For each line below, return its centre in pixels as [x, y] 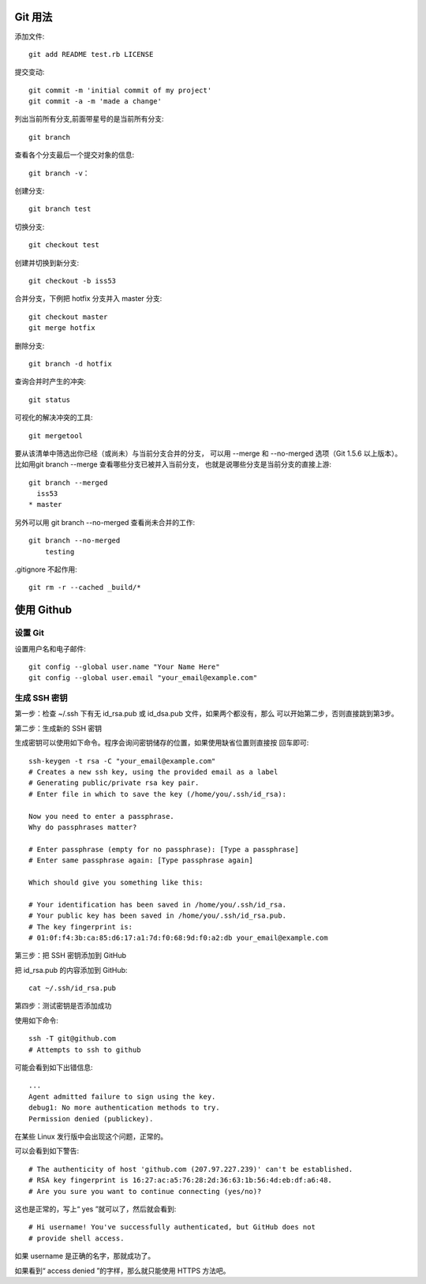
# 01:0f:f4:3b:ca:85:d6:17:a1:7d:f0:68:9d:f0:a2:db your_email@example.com [178, 937]
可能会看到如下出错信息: [54, 1068]
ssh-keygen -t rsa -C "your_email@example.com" [122, 761]
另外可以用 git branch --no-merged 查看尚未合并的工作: [105, 522]
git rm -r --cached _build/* [85, 588]
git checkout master [68, 317]
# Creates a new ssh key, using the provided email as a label [153, 772]
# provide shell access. [77, 1238]
